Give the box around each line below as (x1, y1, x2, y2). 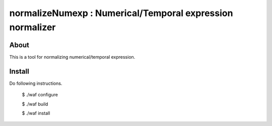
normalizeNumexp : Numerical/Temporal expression (9, 8, 233, 19)
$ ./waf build (22, 101, 48, 107)
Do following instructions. (9, 80, 62, 86)
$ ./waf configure (22, 92, 58, 98)
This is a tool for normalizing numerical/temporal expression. (9, 54, 135, 60)
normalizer (9, 22, 56, 33)
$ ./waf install (22, 110, 50, 116)
